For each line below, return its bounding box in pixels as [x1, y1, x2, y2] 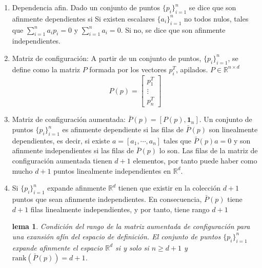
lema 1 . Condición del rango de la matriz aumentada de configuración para [12, 221, 250, 232]
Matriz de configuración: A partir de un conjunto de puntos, [12, 52, 201, 63]
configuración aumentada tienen [12, 155, 112, 166]
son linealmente [209, 124, 258, 135]
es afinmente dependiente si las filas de [62, 124, 184, 135]
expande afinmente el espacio [12, 242, 103, 253]
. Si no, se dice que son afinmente [120, 24, 226, 35]
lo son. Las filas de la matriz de [159, 145, 258, 156]
